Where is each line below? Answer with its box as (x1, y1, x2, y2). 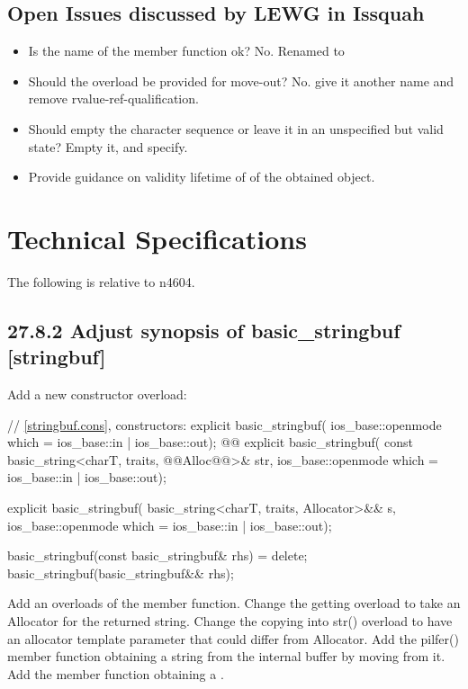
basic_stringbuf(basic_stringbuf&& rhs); (7, 563, 234, 582)
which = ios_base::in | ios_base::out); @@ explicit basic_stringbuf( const (7, 433, 413, 452)
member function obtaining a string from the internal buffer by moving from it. (7, 647, 445, 666)
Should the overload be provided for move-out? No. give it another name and (28, 71, 454, 90)
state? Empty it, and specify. (28, 137, 188, 156)
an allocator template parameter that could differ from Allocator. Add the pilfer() (7, 629, 459, 648)
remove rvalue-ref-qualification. (28, 89, 199, 108)
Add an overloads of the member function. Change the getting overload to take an (7, 594, 461, 613)
